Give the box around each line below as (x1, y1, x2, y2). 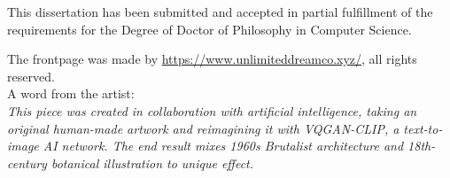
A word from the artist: (7, 84, 135, 103)
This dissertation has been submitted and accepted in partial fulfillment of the (7, 3, 433, 20)
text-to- (403, 119, 443, 137)
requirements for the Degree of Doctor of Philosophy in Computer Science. (7, 19, 412, 38)
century (7, 153, 47, 172)
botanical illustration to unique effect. (50, 153, 254, 172)
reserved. (7, 66, 55, 85)
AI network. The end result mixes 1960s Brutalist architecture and (43, 136, 404, 155)
